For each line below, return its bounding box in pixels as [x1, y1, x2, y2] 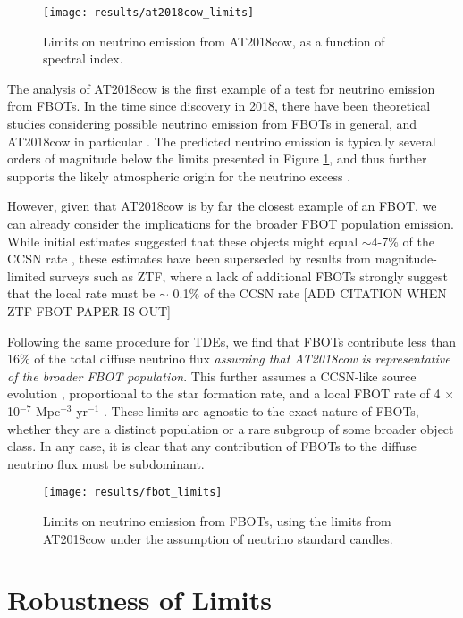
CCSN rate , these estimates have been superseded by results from [7, 249, 372, 268]
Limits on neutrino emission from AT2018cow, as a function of [43, 31, 385, 50]
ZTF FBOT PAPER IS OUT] [7, 301, 171, 320]
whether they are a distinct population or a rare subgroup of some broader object [7, 419, 454, 438]
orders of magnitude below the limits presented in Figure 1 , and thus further [7, 149, 427, 168]
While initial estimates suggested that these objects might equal [7, 231, 358, 250]
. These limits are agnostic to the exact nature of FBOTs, [104, 401, 419, 420]
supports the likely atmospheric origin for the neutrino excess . [7, 166, 351, 185]
